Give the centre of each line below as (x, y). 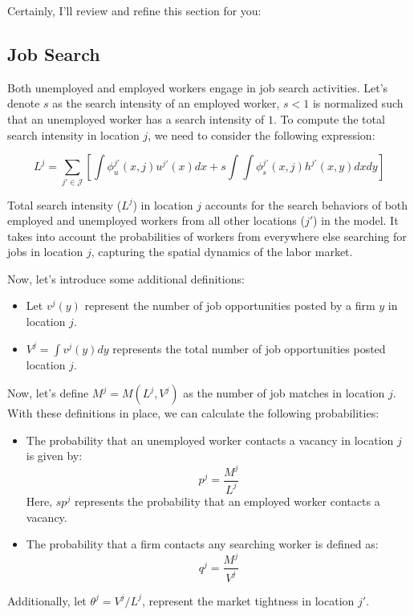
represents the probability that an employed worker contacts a (227, 501)
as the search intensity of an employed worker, (166, 103)
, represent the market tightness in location (248, 600)
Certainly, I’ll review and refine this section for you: (134, 10)
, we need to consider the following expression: (262, 134)
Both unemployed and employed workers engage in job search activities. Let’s (198, 87)
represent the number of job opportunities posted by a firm (230, 305)
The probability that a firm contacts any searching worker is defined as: (202, 544)
